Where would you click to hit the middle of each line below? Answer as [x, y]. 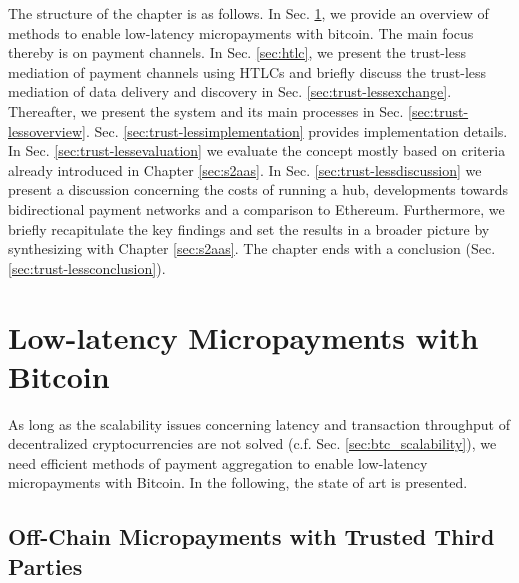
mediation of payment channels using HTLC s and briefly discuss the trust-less [247, 71]
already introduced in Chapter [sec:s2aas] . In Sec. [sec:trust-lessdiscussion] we [245, 169]
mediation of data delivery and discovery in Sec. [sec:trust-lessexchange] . [230, 91]
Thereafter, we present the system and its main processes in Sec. [206, 110]
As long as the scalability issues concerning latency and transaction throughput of [259, 423]
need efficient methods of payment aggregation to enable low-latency [218, 462]
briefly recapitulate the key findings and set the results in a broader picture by [249, 228]
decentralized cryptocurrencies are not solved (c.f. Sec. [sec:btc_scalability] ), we [252, 443]
